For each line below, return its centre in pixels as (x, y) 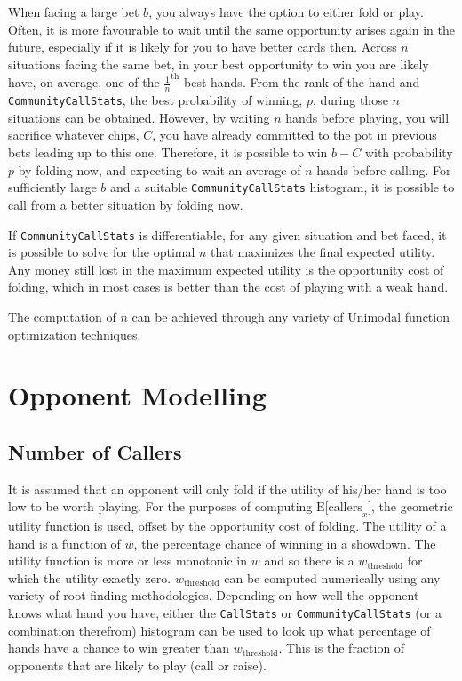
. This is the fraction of (342, 648)
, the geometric (412, 506)
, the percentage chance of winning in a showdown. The (285, 543)
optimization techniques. (75, 334)
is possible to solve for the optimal (102, 252)
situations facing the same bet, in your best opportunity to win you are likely (219, 64)
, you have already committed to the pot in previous (295, 135)
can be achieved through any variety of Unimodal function (291, 316)
